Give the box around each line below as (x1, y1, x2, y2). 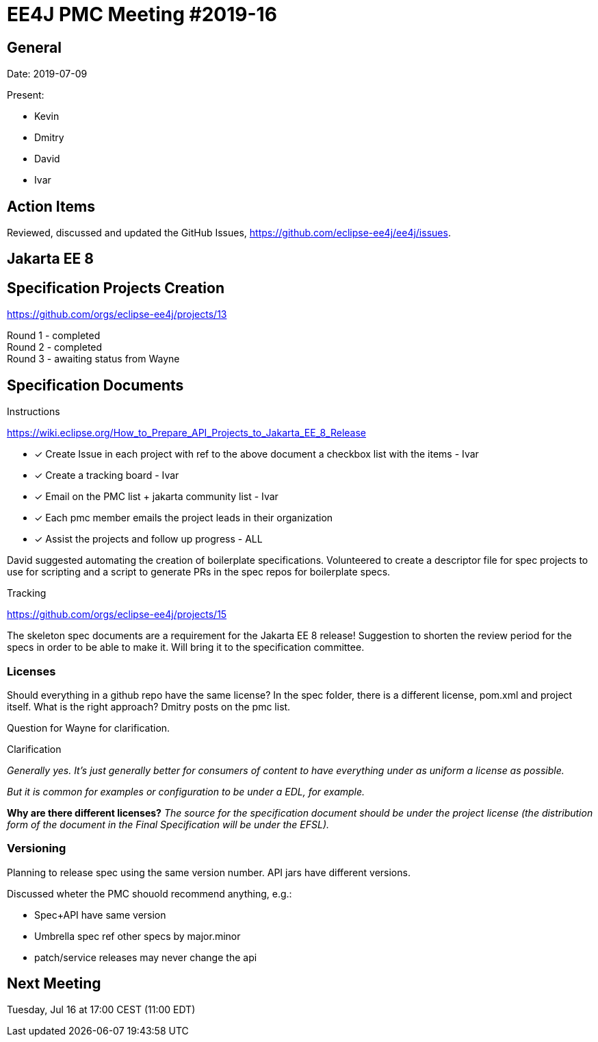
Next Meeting (7, 975, 101, 993)
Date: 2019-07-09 (7, 68, 88, 80)
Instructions (7, 406, 60, 418)
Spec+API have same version (34, 908, 166, 921)
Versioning (7, 841, 66, 856)
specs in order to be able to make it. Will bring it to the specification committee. (7, 641, 365, 654)
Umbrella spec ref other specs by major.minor (34, 930, 241, 942)
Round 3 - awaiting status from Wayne (7, 353, 180, 365)
